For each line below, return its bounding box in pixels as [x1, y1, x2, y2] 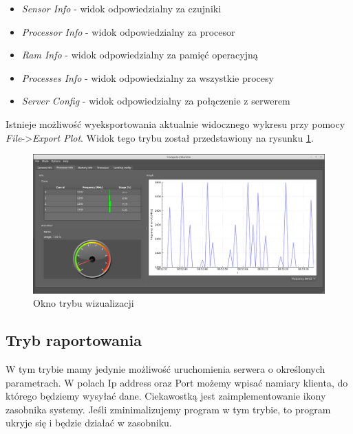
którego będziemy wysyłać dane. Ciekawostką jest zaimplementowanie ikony [6, 389, 326, 403]
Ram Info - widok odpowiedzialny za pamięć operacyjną [21, 47, 258, 62]
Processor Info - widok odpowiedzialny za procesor [21, 24, 235, 39]
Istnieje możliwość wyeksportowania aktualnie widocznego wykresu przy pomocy [6, 116, 345, 131]
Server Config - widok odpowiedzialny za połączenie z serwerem [21, 94, 290, 108]
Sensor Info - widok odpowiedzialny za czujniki [21, 1, 222, 15]
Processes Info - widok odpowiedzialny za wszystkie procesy [21, 70, 274, 85]
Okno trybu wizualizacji [33, 296, 134, 310]
